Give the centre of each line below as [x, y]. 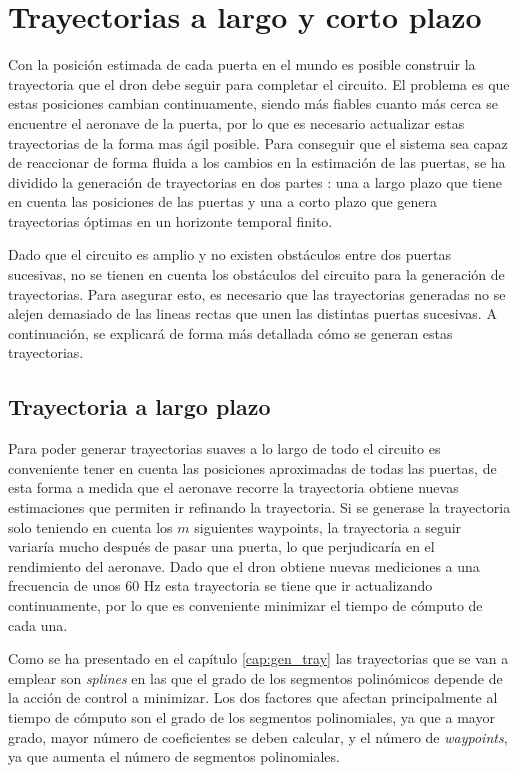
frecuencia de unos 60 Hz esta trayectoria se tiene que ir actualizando [220, 585]
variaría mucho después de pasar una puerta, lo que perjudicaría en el [221, 546]
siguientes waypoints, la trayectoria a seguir [328, 526]
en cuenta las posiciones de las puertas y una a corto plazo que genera [223, 201]
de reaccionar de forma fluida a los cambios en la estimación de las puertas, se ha [257, 162]
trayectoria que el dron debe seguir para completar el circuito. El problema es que [259, 83]
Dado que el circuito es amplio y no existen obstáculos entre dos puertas [229, 254]
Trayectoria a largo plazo [139, 406]
